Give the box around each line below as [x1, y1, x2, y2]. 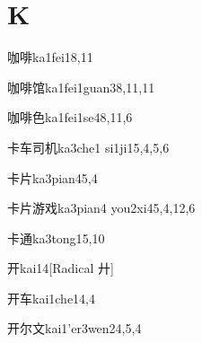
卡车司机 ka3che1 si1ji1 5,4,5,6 [7, 137, 170, 156]
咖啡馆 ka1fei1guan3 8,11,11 [7, 77, 155, 96]
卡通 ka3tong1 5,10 [7, 228, 105, 247]
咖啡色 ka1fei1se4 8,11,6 [7, 108, 133, 127]
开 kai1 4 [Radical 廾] [7, 259, 114, 277]
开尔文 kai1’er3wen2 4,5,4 [7, 319, 142, 338]
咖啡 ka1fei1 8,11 [7, 48, 93, 66]
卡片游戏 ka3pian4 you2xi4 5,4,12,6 [7, 198, 196, 217]
